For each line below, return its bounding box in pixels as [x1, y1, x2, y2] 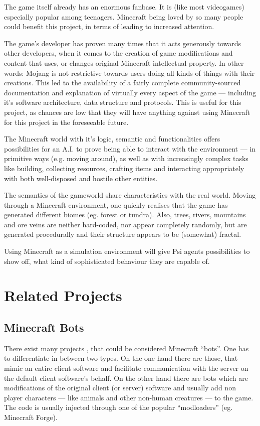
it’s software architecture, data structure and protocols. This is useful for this [4, 97, 241, 107]
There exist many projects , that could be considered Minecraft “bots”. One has [4, 343, 249, 353]
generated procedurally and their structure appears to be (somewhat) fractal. [4, 229, 241, 239]
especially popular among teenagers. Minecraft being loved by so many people [4, 11, 243, 22]
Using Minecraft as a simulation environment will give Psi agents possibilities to [4, 246, 250, 256]
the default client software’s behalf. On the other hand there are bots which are [4, 372, 248, 383]
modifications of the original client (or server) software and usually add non [4, 382, 236, 393]
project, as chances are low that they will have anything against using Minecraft [4, 106, 250, 117]
